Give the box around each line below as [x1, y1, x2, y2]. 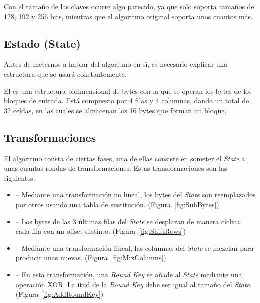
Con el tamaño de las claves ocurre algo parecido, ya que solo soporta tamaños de [4, 1, 254, 11]
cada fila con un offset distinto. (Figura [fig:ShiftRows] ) [15, 226, 186, 236]
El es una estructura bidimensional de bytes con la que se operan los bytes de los [4, 85, 252, 96]
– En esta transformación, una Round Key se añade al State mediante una [15, 269, 242, 279]
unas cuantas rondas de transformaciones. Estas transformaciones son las [4, 163, 227, 173]
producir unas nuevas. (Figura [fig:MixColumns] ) [15, 252, 166, 263]
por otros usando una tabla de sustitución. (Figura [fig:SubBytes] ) [15, 199, 219, 209]
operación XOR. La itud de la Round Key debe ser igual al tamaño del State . [15, 279, 252, 289]
